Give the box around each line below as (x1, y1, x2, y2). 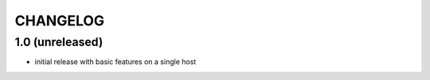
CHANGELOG (14, 12, 105, 29)
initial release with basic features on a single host (34, 57, 197, 67)
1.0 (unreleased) (14, 35, 104, 49)
